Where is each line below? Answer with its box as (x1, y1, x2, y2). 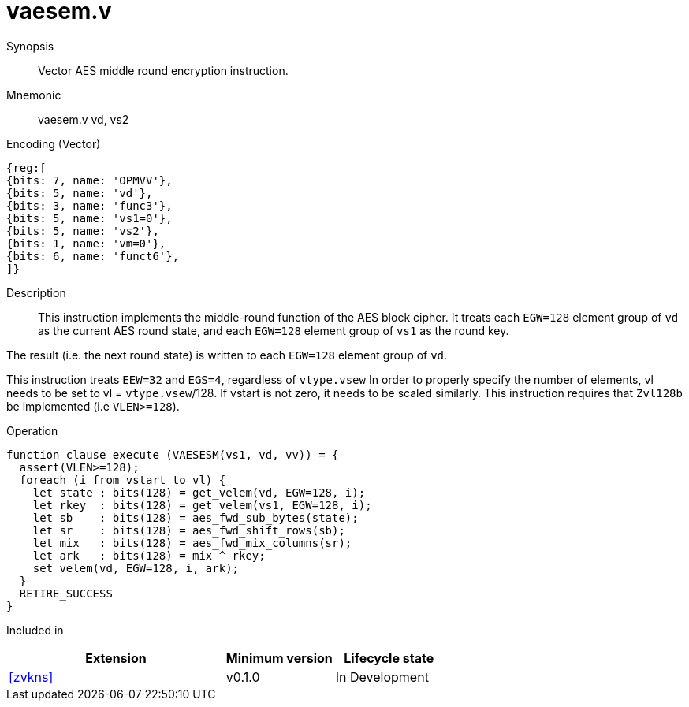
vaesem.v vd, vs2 (38, 112, 129, 126)
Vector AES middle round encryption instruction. (38, 63, 289, 77)
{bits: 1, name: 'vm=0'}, (6, 236, 166, 250)
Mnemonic (6, 87, 61, 102)
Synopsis (6, 39, 54, 53)
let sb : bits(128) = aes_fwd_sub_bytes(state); (32, 511, 359, 524)
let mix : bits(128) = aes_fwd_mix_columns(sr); (32, 536, 352, 549)
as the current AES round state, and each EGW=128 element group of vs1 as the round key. (38, 323, 509, 337)
